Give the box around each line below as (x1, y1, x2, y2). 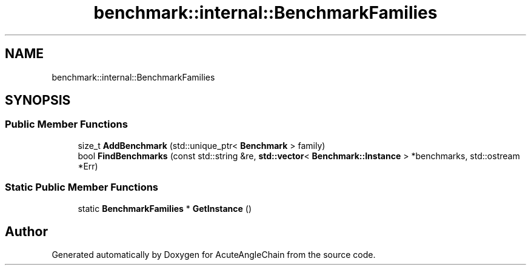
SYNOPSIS (5, 93, 71, 108)
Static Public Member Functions (5, 181, 159, 194)
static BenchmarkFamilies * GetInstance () (78, 203, 252, 214)
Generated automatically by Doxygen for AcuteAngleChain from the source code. (52, 249, 376, 260)
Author (5, 223, 48, 239)
